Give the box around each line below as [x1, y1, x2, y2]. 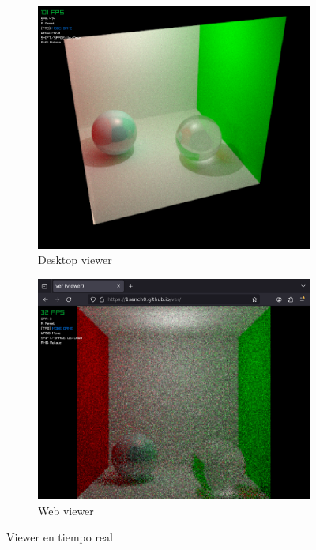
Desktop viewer [38, 251, 112, 268]
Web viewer [38, 502, 94, 518]
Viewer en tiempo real [6, 529, 114, 545]
